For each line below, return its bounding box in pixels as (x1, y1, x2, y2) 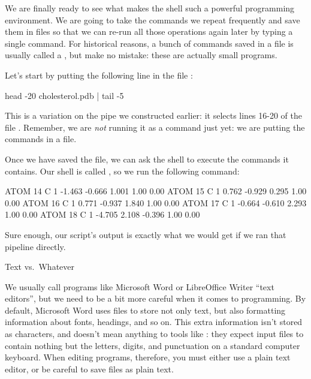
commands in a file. (5, 133, 77, 145)
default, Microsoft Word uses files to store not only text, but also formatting (5, 303, 286, 316)
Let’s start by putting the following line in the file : (5, 68, 193, 81)
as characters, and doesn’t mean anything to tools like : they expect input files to (5, 327, 304, 340)
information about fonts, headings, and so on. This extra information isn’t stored (5, 315, 303, 328)
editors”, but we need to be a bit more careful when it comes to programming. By (5, 292, 306, 305)
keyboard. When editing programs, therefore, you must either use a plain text (5, 351, 291, 363)
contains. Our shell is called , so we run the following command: (5, 164, 240, 177)
